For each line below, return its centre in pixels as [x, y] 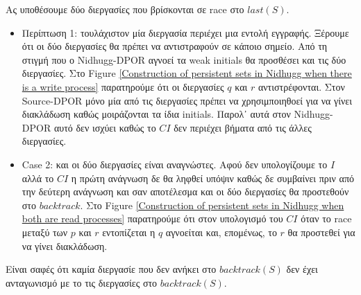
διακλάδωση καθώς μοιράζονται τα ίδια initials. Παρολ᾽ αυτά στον [156, 114]
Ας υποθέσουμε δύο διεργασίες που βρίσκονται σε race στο [125, 9]
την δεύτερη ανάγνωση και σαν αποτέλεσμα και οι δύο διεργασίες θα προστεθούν [185, 191]
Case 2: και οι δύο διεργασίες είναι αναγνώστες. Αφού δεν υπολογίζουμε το [175, 164]
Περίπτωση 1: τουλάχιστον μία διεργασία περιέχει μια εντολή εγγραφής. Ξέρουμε [185, 32]
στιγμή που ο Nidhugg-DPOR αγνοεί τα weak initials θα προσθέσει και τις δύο [184, 59]
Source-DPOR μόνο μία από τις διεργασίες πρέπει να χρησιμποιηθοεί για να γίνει [187, 100]
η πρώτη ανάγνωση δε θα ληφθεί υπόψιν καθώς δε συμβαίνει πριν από [213, 178]
